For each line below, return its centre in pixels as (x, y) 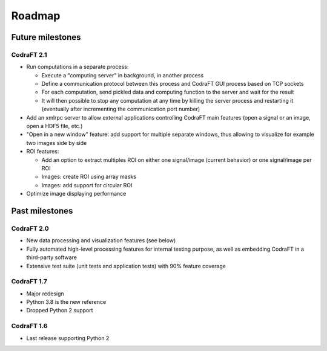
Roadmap (36, 16)
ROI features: (43, 152)
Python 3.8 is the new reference (66, 302)
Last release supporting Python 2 (68, 338)
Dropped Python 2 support (60, 311)
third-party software (51, 257)
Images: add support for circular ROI (87, 185)
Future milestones (46, 37)
